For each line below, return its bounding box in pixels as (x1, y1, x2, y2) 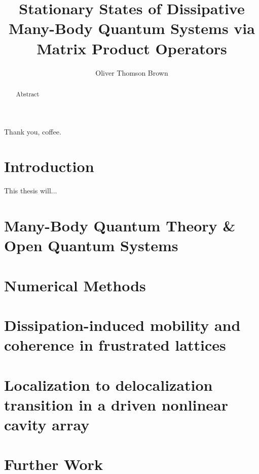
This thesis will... (4, 185, 57, 196)
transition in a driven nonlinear (4, 394, 228, 415)
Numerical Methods (4, 275, 146, 295)
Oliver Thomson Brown (95, 67, 168, 78)
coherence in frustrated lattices (4, 334, 226, 355)
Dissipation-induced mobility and (4, 314, 241, 335)
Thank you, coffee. (4, 126, 61, 137)
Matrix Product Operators (36, 38, 227, 58)
